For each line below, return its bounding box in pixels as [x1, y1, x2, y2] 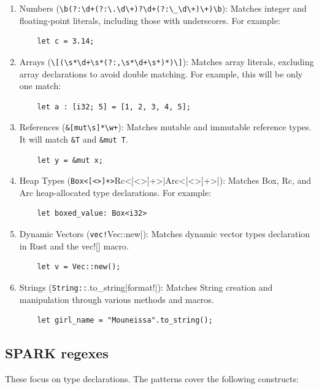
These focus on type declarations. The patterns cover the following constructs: [5, 372, 299, 385]
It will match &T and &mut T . [19, 132, 128, 145]
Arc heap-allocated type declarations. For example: [19, 186, 212, 198]
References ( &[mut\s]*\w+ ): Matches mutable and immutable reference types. [19, 120, 312, 133]
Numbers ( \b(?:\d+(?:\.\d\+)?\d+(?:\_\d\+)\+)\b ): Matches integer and [19, 2, 307, 14]
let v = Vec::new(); [37, 262, 121, 272]
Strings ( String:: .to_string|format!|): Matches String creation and [19, 280, 273, 293]
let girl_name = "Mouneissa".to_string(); [37, 316, 213, 325]
